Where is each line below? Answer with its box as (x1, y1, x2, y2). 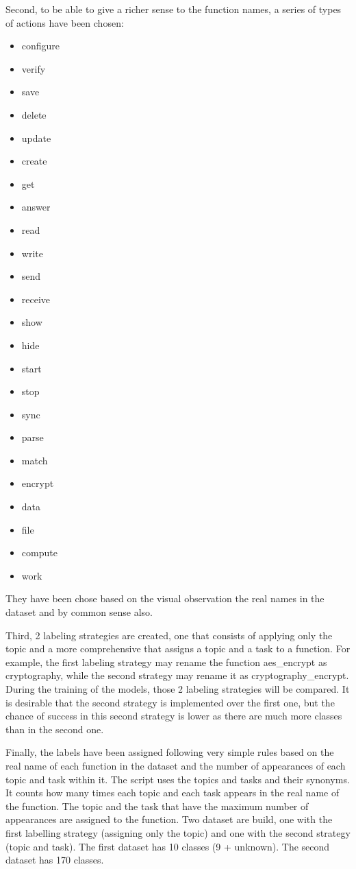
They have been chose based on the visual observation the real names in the (5, 591, 325, 606)
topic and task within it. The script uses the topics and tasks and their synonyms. (5, 772, 350, 786)
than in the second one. (5, 722, 104, 736)
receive (21, 291, 51, 306)
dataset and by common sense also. (5, 605, 153, 619)
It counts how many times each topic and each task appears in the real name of (5, 785, 340, 800)
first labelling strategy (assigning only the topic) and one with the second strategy (5, 825, 351, 840)
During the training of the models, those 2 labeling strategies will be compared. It (5, 682, 350, 695)
